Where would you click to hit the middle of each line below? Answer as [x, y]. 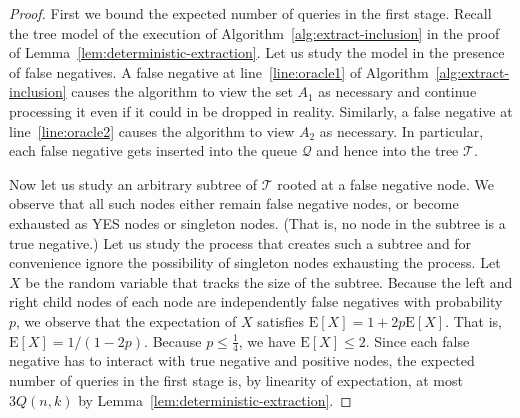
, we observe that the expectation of [126, 320]
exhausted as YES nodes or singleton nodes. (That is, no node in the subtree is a [257, 222]
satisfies [281, 320]
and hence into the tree [387, 150]
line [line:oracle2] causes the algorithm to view [152, 130]
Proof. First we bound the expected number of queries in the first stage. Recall [250, 13]
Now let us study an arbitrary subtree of [133, 183]
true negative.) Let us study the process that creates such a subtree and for [240, 242]
